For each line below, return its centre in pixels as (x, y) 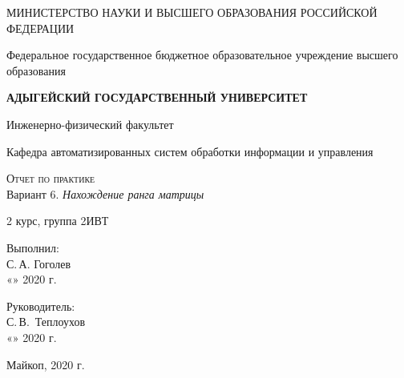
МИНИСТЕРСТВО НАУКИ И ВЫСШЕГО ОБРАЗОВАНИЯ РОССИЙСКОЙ (192, 12)
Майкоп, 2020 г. (46, 364)
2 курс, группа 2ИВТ (58, 221)
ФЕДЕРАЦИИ (40, 28)
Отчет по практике (51, 178)
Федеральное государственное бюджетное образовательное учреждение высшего (202, 55)
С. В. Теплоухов (46, 322)
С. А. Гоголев (39, 263)
